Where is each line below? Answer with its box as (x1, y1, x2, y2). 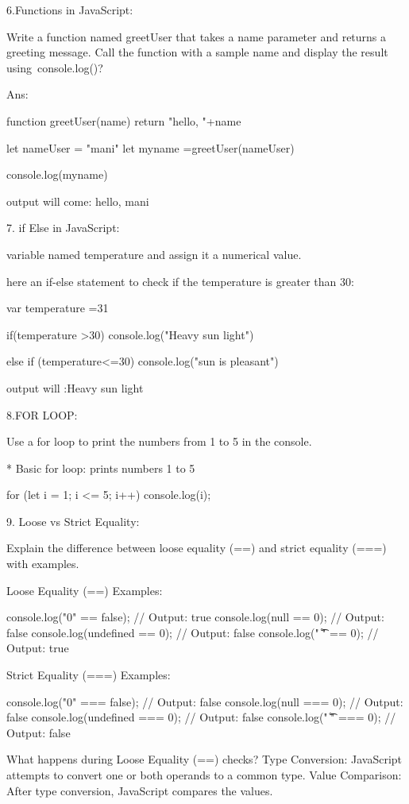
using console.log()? (6, 59, 103, 75)
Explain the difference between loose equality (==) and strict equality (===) (6, 539, 387, 556)
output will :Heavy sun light (6, 379, 144, 396)
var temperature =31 (6, 300, 109, 316)
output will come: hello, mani (6, 192, 149, 209)
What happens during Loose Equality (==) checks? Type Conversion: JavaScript (6, 751, 403, 767)
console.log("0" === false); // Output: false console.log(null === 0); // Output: (6, 693, 403, 709)
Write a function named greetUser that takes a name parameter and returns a (6, 28, 387, 44)
